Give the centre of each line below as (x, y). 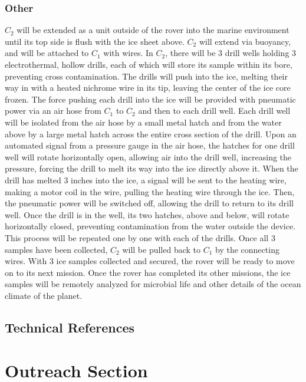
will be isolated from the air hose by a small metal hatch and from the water (143, 122)
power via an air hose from (53, 111)
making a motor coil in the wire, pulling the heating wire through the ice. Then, (150, 191)
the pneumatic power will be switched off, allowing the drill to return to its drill (149, 203)
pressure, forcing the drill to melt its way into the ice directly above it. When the (152, 168)
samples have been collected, (56, 249)
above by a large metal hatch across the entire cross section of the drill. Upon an (151, 134)
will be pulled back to (162, 249)
